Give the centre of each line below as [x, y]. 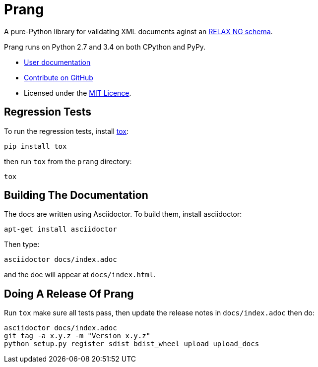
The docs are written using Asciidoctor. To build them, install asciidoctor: [123, 214]
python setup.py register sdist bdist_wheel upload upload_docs [132, 344]
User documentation [57, 62]
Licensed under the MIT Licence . [78, 93]
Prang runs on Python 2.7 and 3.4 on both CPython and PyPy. [105, 47]
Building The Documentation [76, 195]
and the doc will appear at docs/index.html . [80, 275]
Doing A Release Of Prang [69, 294]
